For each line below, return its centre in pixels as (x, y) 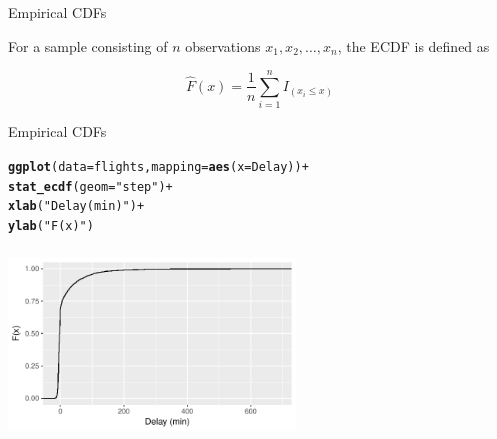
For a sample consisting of (88, 45)
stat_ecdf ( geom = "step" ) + (90, 186)
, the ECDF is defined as (413, 45)
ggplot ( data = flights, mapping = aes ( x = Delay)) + (158, 166)
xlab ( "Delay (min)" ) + (76, 206)
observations (223, 45)
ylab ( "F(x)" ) (51, 225)
